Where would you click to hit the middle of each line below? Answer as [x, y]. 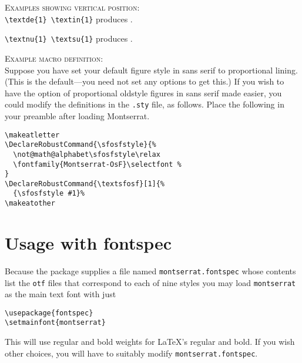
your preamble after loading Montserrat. [77, 115]
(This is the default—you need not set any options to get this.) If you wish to [145, 81]
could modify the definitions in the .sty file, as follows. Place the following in [145, 104]
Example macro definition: [54, 58]
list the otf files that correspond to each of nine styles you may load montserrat [150, 282]
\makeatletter [32, 135]
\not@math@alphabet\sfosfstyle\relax [87, 154]
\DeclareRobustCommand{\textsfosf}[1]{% [85, 184]
